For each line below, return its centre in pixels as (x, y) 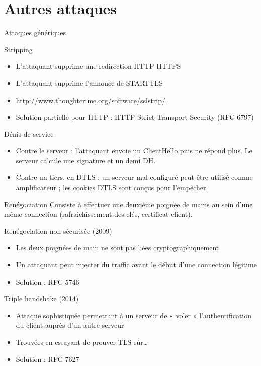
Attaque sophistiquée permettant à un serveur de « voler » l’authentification (134, 315)
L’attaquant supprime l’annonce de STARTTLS (89, 83)
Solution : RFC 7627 (48, 359)
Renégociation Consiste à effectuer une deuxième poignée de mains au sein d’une (128, 204)
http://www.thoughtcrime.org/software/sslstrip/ (91, 100)
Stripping (18, 49)
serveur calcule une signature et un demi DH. (86, 160)
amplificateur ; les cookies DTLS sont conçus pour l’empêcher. (112, 187)
